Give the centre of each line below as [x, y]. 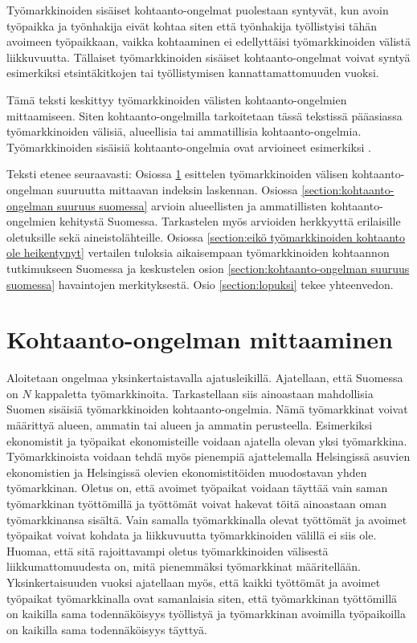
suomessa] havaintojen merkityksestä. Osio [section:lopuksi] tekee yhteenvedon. [200, 284]
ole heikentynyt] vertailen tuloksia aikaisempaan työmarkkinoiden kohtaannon [198, 252]
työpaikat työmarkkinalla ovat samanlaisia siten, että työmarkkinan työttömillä [202, 598]
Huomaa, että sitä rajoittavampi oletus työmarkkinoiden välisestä [168, 550]
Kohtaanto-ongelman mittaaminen [200, 339]
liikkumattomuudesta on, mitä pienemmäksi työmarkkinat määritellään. [184, 566]
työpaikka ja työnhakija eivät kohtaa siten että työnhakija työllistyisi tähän [192, 25]
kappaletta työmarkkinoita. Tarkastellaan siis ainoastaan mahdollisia [204, 393]
